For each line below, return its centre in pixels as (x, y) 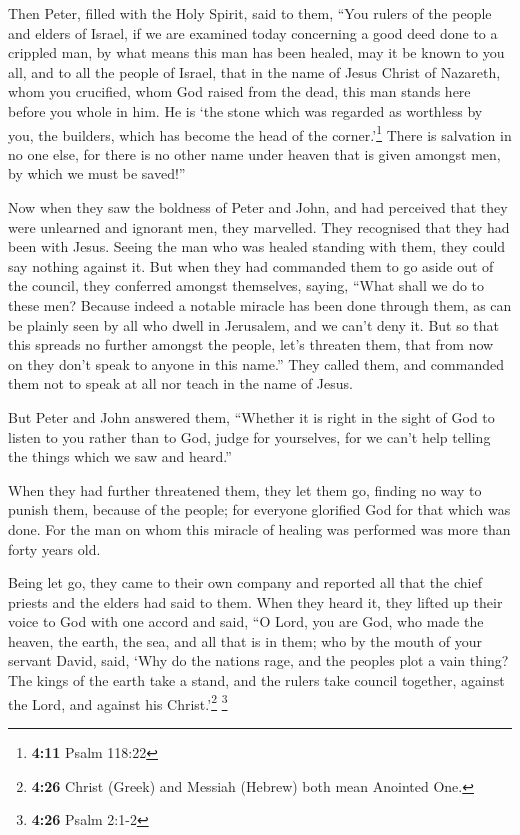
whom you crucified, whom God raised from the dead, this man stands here (239, 91)
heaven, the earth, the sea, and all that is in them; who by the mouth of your (245, 640)
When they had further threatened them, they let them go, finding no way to (245, 489)
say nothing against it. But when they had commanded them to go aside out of (251, 265)
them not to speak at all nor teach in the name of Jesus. (180, 383)
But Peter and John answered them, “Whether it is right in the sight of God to (251, 416)
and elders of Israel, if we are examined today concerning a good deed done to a (253, 32)
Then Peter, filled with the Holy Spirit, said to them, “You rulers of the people (250, 13)
